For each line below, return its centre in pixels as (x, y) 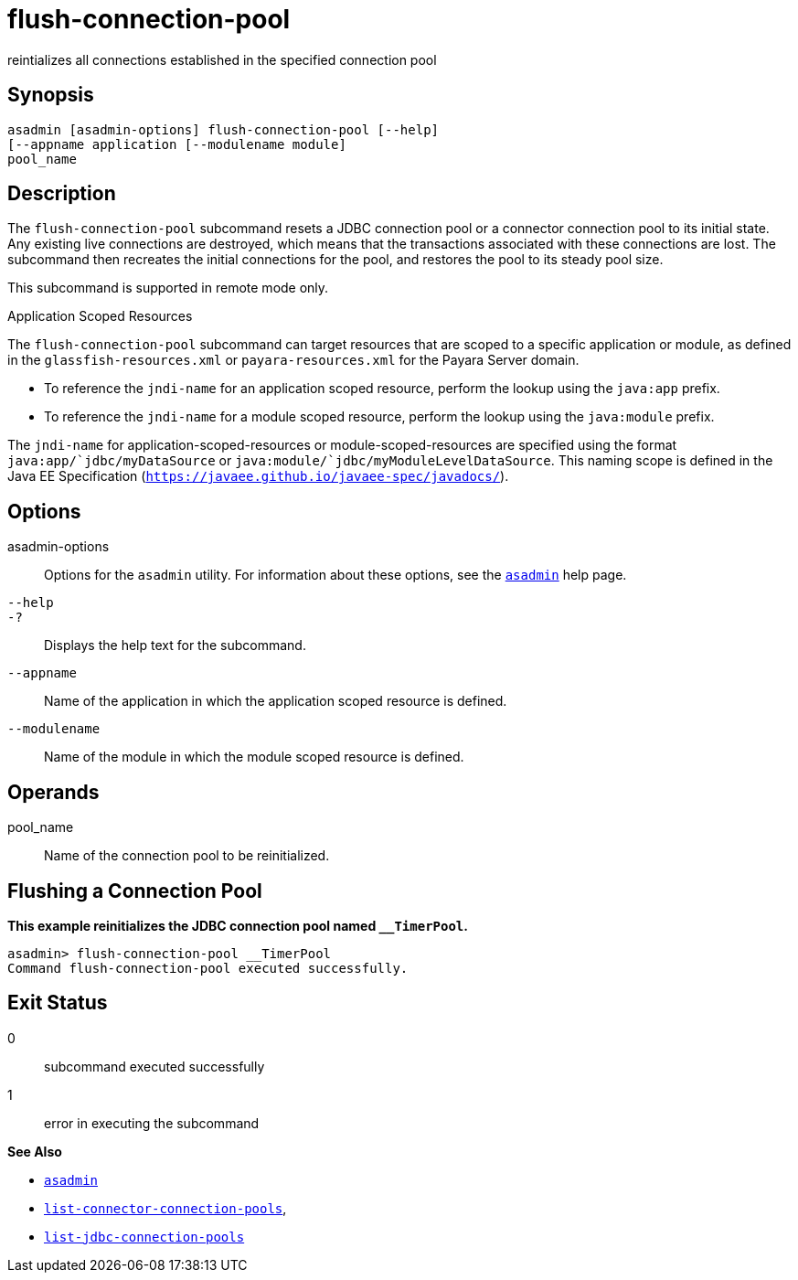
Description (62, 194)
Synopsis (51, 95)
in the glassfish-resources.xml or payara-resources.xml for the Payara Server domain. (293, 360)
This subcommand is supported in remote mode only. (168, 288)
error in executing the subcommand (152, 1123)
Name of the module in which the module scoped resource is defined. (254, 757)
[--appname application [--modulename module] (177, 144)
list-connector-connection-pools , (165, 1208)
